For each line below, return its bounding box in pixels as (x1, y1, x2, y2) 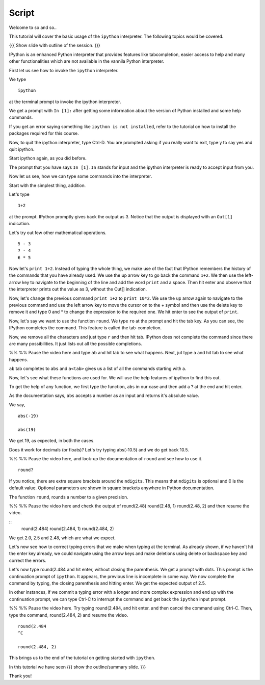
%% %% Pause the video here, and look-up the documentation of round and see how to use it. (9, 456, 203, 462)
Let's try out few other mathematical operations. (9, 230, 106, 236)
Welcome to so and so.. (9, 25, 57, 30)
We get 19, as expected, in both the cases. (9, 438, 95, 444)
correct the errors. (9, 557, 47, 563)
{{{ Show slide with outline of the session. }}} (9, 42, 101, 49)
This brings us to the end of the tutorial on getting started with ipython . (9, 655, 156, 661)
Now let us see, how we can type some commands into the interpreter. (9, 173, 152, 179)
